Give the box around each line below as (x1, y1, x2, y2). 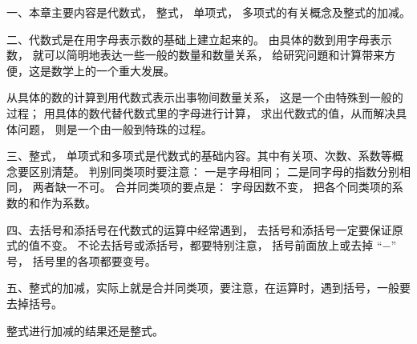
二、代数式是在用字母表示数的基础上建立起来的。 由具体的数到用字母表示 (6, 30, 392, 47)
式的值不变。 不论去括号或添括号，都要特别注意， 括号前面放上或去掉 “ (6, 237, 383, 254)
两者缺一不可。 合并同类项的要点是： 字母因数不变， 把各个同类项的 (32, 178, 392, 195)
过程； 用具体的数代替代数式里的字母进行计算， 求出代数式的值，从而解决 (6, 104, 396, 121)
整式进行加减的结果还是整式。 (6, 322, 164, 338)
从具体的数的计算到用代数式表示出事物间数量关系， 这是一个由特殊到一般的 (6, 89, 403, 106)
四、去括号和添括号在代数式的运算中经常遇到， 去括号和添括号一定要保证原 (6, 221, 403, 238)
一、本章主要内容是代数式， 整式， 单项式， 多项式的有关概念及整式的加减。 (6, 4, 411, 20)
